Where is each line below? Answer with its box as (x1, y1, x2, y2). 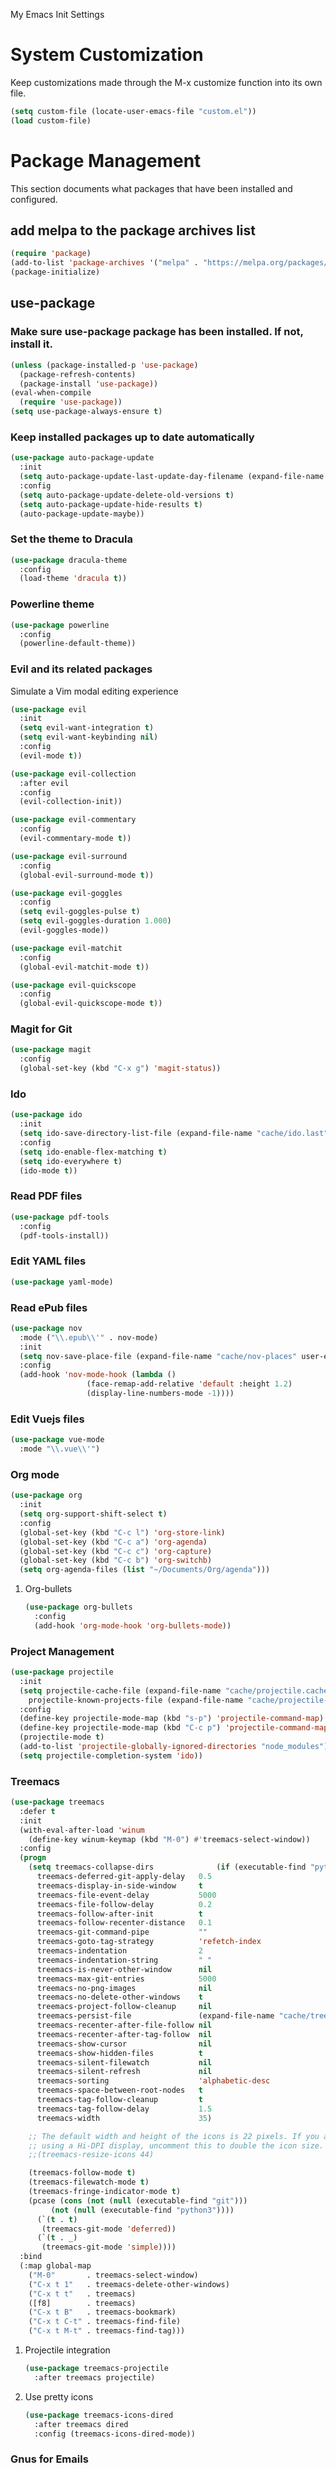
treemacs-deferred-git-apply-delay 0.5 (36, 1872, 213, 1882)
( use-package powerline (10, 620, 110, 630)
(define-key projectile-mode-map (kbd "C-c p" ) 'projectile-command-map (19, 1723, 329, 1733)
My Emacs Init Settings (10, 9, 105, 20)
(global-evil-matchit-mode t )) (19, 962, 150, 972)
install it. (10, 337, 53, 351)
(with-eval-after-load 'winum (19, 1825, 145, 1835)
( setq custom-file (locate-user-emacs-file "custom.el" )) (10, 106, 257, 116)
